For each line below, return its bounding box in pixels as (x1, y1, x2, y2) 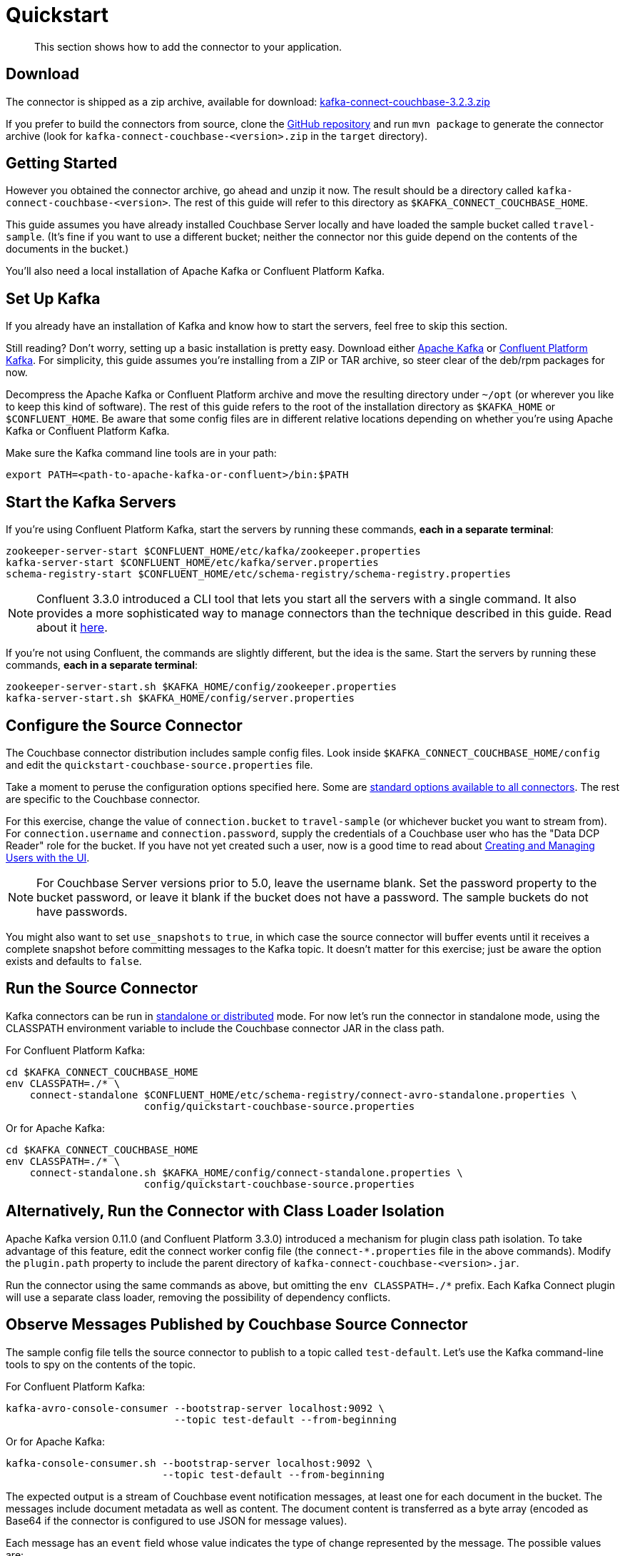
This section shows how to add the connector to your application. (34, 40, 342, 53)
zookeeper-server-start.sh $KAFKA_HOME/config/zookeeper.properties (6, 681, 397, 693)
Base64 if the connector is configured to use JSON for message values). (6, 1514, 347, 1527)
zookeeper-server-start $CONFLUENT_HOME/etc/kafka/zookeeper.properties (6, 545, 421, 557)
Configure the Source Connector (6, 716, 243, 734)
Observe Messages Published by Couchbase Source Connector (6, 1315, 468, 1334)
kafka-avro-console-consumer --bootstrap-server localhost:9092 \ (6, 1402, 385, 1414)
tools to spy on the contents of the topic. (6, 1358, 196, 1370)
